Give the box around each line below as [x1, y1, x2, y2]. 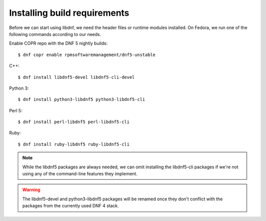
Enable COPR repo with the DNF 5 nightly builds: [9, 40, 108, 46]
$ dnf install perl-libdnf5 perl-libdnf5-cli [18, 119, 130, 125]
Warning [22, 187, 40, 193]
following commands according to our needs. [9, 31, 101, 37]
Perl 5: [9, 107, 23, 113]
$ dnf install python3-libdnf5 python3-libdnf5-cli [18, 96, 145, 102]
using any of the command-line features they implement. [22, 171, 138, 177]
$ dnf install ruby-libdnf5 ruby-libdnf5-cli [18, 141, 130, 147]
